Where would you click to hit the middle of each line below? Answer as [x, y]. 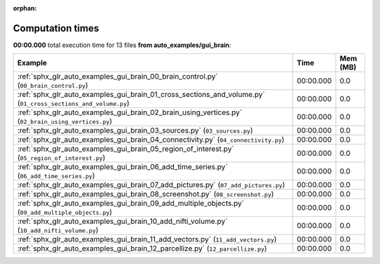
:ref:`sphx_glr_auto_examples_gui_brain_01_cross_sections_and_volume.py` [141, 95]
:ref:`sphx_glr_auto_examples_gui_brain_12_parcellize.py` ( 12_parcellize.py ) [142, 249]
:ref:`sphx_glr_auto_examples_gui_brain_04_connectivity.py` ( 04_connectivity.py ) [151, 140]
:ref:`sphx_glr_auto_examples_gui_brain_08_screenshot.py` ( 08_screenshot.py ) [146, 194]
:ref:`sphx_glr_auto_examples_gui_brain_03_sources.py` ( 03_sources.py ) [135, 131]
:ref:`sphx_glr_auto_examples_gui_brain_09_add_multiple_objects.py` [131, 204]
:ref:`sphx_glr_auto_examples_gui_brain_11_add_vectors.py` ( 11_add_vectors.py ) [147, 239]
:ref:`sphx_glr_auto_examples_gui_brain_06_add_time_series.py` [122, 167]
